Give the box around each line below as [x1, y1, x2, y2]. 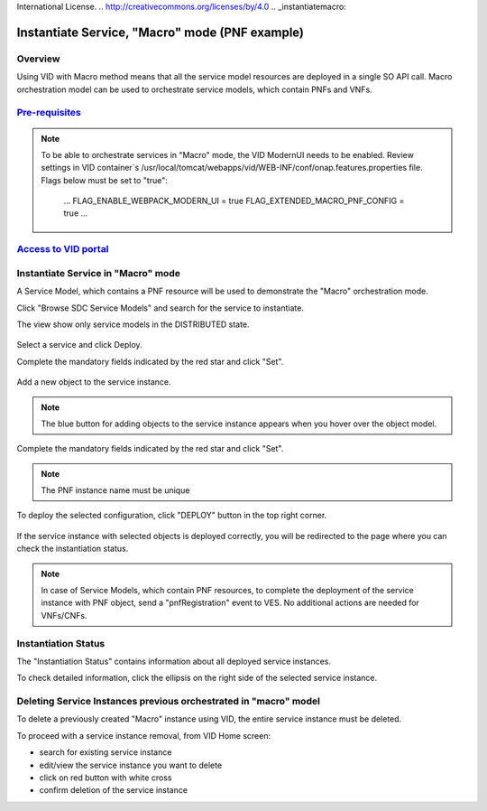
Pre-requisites [16, 107, 81, 119]
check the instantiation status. [16, 543, 129, 555]
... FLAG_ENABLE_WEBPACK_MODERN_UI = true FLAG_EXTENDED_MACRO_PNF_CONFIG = [63, 195, 405, 207]
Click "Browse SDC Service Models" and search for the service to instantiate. [16, 303, 304, 313]
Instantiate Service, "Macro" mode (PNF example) [16, 24, 304, 40]
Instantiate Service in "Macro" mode [16, 266, 180, 279]
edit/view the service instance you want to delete [39, 760, 223, 770]
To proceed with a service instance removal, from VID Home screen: [16, 730, 271, 741]
